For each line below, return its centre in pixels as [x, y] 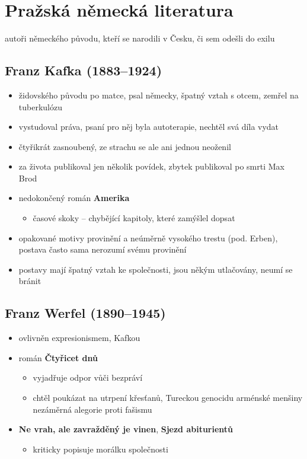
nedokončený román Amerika [74, 198]
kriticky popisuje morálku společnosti [100, 449]
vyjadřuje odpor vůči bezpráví [88, 377]
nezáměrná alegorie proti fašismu [92, 409]
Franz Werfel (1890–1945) [85, 313]
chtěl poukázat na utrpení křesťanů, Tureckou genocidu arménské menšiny [168, 398]
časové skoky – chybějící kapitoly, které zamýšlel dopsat [134, 218]
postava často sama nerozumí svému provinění [103, 249]
